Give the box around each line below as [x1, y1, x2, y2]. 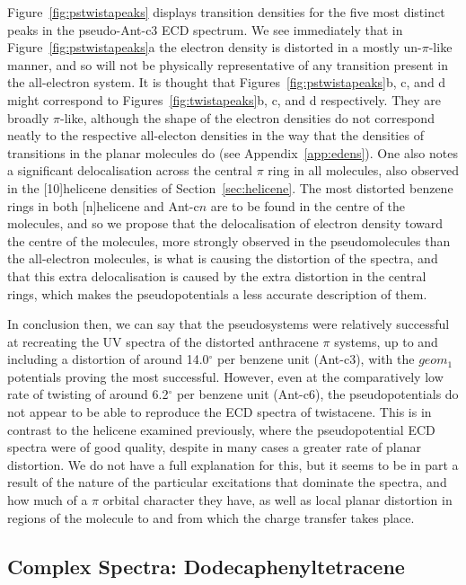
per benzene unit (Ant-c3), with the [217, 350, 415, 368]
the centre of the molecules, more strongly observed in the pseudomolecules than [7, 231, 451, 250]
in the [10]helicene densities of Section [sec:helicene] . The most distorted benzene [7, 178, 453, 197]
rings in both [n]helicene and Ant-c [7, 196, 199, 215]
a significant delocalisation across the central [7, 161, 252, 180]
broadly [7, 108, 49, 127]
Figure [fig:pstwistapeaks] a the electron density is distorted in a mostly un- [7, 38, 422, 57]
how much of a [7, 491, 88, 510]
